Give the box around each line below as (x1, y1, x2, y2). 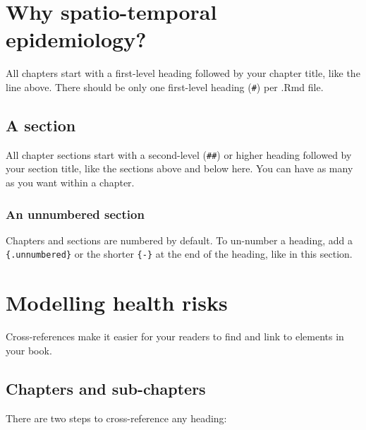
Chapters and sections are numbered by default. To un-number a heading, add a (6, 232, 353, 247)
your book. (6, 342, 52, 357)
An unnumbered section (6, 205, 145, 222)
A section (6, 114, 76, 136)
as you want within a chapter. (6, 175, 135, 190)
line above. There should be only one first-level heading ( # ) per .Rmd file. (6, 79, 324, 94)
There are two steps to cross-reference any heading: (6, 410, 227, 425)
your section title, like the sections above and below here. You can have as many (6, 161, 353, 176)
